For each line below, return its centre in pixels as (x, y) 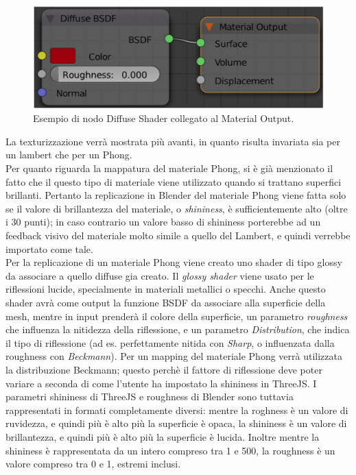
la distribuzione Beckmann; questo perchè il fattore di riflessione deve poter (164, 369)
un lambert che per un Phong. (69, 155)
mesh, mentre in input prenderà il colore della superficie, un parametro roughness (177, 316)
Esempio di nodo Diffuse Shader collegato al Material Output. (164, 118)
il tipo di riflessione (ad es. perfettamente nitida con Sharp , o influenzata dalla (170, 342)
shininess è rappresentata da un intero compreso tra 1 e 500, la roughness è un (170, 450)
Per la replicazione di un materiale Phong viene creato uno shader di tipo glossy (174, 262)
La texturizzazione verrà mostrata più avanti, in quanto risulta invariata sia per (173, 141)
